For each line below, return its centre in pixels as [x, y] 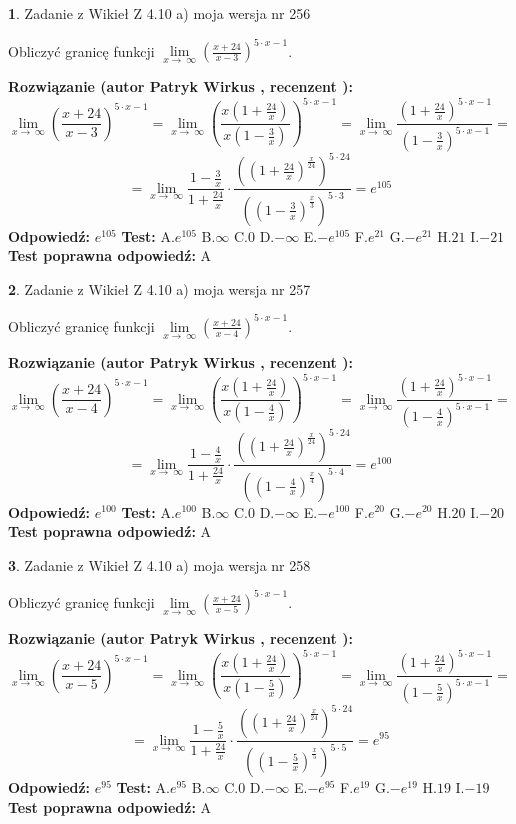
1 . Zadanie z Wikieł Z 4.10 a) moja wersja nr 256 [159, 13]
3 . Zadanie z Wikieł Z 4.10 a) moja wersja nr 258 [159, 564]
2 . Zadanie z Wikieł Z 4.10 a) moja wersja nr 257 [159, 288]
